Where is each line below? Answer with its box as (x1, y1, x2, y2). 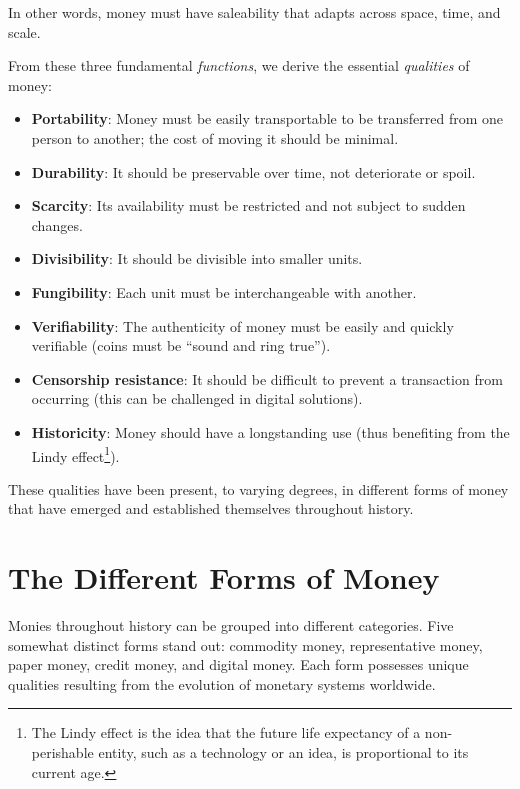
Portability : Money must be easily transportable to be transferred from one (31, 108, 504, 129)
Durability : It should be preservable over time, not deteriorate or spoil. (31, 161, 476, 182)
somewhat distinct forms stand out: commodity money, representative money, (8, 634, 483, 655)
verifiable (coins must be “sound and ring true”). (31, 335, 331, 356)
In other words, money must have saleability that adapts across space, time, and (8, 2, 501, 22)
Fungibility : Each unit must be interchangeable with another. (31, 281, 417, 302)
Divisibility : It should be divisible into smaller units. (31, 248, 363, 269)
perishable (31, 742, 94, 763)
